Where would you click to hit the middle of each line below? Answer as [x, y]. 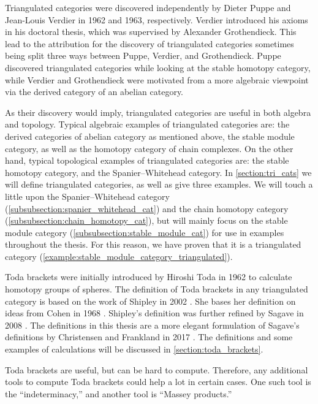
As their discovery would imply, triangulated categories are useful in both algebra [158, 112]
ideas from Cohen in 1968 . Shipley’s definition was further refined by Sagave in [154, 313]
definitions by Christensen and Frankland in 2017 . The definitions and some [149, 337]
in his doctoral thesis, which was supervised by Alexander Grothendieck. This [151, 32]
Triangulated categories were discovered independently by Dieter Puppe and [148, 7]
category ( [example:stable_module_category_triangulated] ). [119, 256]
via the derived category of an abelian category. [94, 92]
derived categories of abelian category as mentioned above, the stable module [150, 136]
